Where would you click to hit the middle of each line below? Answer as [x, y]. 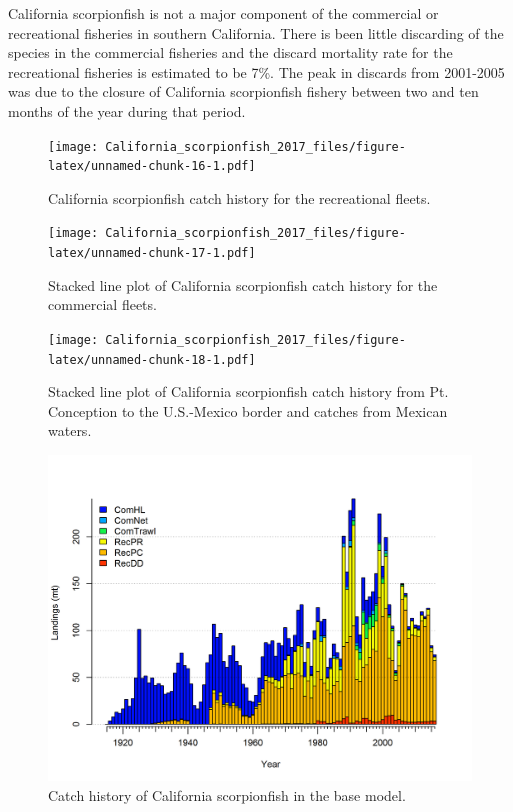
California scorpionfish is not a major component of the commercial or [223, 13]
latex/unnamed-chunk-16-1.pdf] [152, 166]
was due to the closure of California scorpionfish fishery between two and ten [243, 91]
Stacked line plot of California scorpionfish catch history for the [243, 284]
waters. [70, 430]
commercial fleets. [102, 304]
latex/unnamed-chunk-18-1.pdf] [152, 359]
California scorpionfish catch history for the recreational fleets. [239, 197]
